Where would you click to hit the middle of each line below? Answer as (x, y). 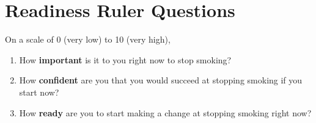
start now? (39, 92)
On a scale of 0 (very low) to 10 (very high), (88, 39)
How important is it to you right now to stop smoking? (125, 59)
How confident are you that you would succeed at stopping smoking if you (161, 80)
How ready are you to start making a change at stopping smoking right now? (165, 112)
